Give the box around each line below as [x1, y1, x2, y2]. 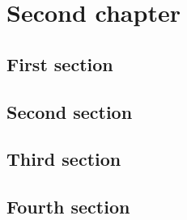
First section [6, 51, 113, 76]
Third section [6, 146, 121, 171]
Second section [6, 99, 133, 124]
